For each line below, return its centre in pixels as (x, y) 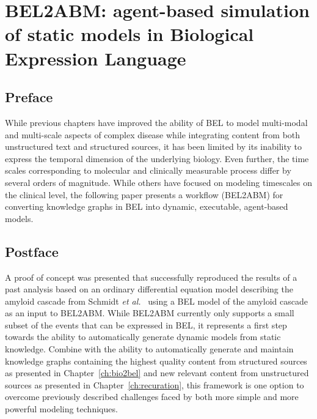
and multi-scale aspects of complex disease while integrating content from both (153, 134)
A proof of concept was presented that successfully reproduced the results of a (151, 277)
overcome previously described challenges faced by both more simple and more (152, 397)
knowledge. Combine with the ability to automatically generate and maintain (149, 349)
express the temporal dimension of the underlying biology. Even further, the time (157, 158)
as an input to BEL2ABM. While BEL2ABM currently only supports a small (150, 313)
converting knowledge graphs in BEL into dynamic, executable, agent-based (147, 206)
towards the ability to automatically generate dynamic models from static (143, 337)
